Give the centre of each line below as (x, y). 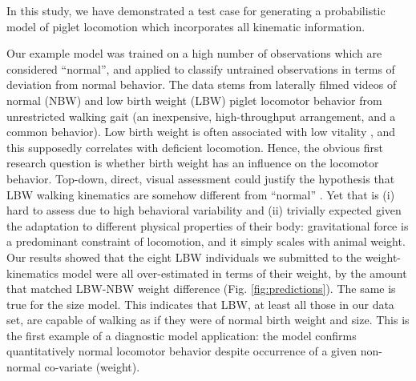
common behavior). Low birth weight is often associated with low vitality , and (201, 132)
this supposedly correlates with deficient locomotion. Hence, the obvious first (195, 147)
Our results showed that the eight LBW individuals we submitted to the (184, 257)
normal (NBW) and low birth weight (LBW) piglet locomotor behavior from (194, 100)
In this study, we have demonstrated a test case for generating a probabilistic (196, 10)
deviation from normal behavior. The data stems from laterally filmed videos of (202, 84)
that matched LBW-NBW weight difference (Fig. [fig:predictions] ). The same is (201, 289)
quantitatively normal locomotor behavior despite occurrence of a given (182, 351)
